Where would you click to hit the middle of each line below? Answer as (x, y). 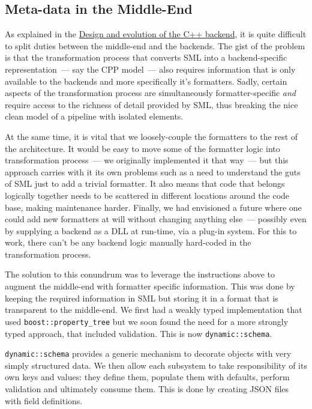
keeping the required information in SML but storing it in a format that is (142, 298)
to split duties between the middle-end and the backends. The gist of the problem (155, 45)
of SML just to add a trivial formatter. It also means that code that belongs (145, 183)
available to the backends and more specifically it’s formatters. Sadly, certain (146, 81)
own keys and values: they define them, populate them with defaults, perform (147, 377)
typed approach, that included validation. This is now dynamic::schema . (139, 333)
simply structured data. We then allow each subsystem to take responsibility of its (156, 365)
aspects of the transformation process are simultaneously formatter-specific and (151, 93)
